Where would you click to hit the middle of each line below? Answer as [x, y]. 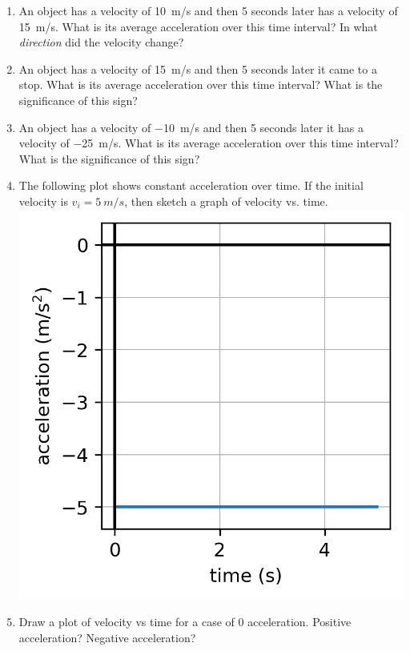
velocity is [43, 201]
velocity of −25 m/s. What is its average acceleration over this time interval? [209, 143]
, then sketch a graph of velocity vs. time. [226, 201]
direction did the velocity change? [101, 42]
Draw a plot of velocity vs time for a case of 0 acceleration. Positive [185, 622]
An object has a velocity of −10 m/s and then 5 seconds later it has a [191, 127]
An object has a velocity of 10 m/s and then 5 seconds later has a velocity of [208, 10]
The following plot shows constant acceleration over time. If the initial [191, 185]
